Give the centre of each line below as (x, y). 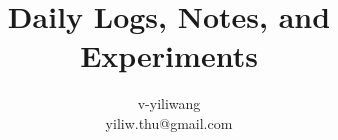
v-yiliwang (169, 103)
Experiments (169, 55)
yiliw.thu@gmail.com (169, 122)
